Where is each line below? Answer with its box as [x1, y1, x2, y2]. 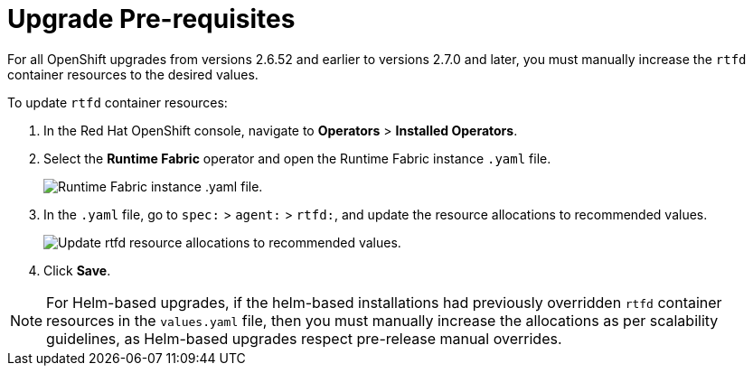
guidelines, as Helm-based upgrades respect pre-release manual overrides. [46, 329, 562, 348]
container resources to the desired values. [7, 66, 259, 82]
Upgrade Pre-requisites [7, 4, 296, 34]
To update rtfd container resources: [7, 94, 228, 110]
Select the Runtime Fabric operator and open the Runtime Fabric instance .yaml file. [43, 150, 551, 166]
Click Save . [43, 262, 111, 278]
